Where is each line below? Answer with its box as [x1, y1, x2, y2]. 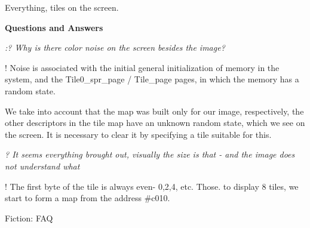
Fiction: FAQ [5, 211, 53, 224]
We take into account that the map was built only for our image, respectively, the [5, 104, 304, 117]
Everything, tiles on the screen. [5, 1, 119, 13]
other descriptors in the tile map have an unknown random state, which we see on [5, 116, 305, 129]
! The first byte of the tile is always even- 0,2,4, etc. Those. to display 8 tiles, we [5, 180, 299, 192]
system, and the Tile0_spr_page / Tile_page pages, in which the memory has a [5, 73, 299, 85]
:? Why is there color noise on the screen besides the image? [5, 41, 225, 54]
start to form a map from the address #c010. [5, 192, 170, 204]
